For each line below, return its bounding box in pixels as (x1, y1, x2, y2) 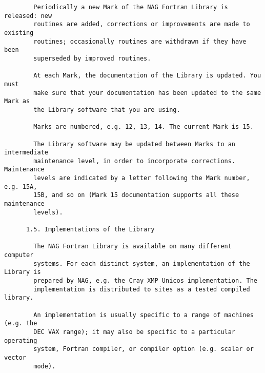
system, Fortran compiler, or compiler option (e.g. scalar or (33, 345, 254, 353)
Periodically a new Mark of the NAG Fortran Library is (33, 4, 228, 11)
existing (4, 29, 34, 36)
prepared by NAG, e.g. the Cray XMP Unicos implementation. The (33, 277, 257, 284)
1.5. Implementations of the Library (26, 226, 155, 233)
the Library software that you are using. (33, 106, 180, 113)
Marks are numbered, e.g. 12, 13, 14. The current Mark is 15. (33, 123, 254, 131)
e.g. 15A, (4, 183, 37, 190)
